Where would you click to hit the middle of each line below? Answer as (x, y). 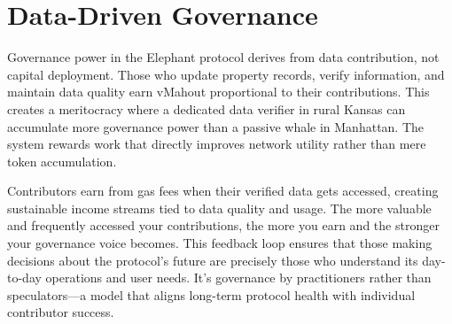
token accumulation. (62, 161)
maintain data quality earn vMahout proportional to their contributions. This (218, 92)
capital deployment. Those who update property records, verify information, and (226, 74)
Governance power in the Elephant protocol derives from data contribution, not (223, 57)
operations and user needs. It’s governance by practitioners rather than (238, 278)
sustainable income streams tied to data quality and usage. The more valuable (219, 208)
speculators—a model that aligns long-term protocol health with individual (211, 294)
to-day (24, 278)
